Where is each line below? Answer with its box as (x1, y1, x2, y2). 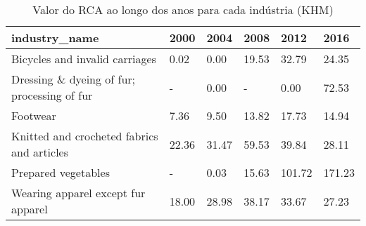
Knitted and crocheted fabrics (11, 128, 158, 144)
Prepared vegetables (11, 164, 110, 180)
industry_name (11, 29, 99, 46)
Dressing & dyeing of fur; (11, 71, 136, 87)
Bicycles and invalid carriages (11, 51, 156, 67)
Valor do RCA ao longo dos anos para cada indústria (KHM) (32, 1, 334, 18)
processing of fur (11, 87, 93, 103)
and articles (11, 144, 69, 160)
